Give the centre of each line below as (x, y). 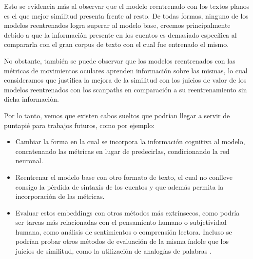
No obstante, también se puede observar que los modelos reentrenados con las (120, 60)
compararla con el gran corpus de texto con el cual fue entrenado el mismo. (117, 44)
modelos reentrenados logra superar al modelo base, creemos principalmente (117, 25)
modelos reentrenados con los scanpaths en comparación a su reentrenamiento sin (126, 89)
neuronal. (29, 161)
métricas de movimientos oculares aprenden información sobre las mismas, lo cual (126, 70)
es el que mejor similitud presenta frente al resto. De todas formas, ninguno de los (126, 15)
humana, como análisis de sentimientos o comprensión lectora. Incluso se (124, 231)
